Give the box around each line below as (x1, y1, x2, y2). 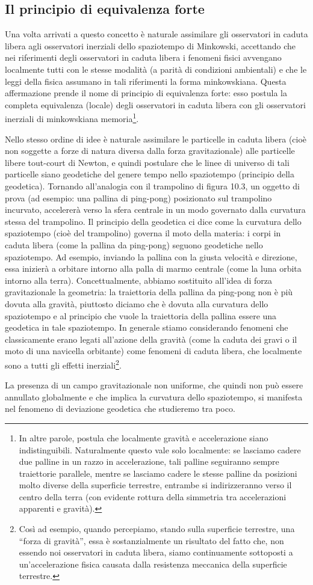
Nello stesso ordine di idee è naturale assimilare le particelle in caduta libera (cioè (5, 132, 307, 145)
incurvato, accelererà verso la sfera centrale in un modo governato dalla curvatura (5, 203, 306, 216)
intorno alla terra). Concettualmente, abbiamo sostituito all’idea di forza (5, 274, 273, 286)
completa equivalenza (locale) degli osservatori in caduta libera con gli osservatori (5, 98, 306, 111)
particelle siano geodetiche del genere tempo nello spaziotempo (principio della (5, 168, 294, 180)
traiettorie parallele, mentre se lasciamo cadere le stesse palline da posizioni (19, 467, 297, 479)
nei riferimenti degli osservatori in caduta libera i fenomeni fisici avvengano (5, 51, 282, 64)
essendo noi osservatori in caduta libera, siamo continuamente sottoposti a (19, 546, 293, 559)
